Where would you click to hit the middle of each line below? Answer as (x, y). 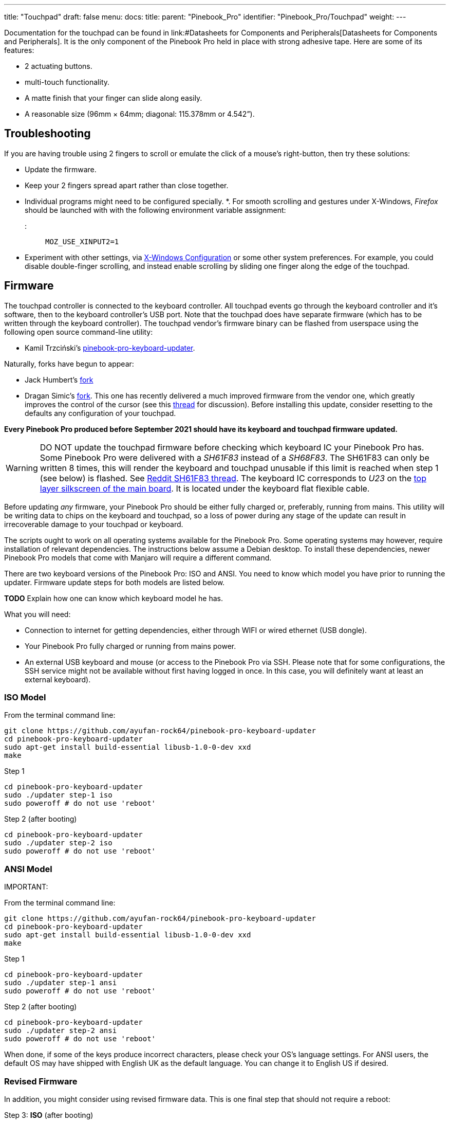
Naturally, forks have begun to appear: (69, 364)
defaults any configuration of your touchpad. (100, 413)
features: (19, 50)
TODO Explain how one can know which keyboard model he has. (114, 598)
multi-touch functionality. (67, 82)
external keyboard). (58, 679)
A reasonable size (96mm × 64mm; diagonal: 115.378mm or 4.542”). (140, 114)
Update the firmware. (61, 169)
